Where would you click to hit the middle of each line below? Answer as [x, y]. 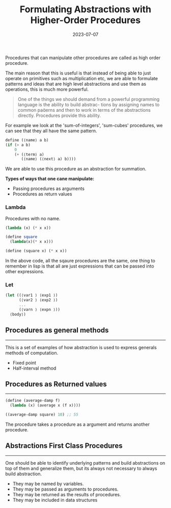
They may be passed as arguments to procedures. [65, 489]
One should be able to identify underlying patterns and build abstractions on [85, 463]
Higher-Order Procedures [85, 20]
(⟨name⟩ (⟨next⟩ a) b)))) [49, 159]
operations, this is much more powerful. [47, 89]
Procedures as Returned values [56, 384]
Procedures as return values [42, 194]
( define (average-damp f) [33, 401]
